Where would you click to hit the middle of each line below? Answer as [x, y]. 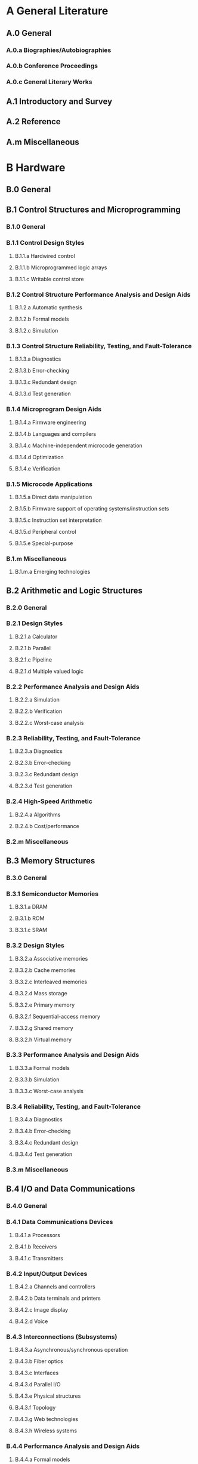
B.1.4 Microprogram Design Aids [54, 409]
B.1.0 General [26, 227]
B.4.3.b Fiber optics [39, 1361]
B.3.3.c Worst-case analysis [49, 1091]
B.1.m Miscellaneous [37, 558]
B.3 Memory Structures [51, 861]
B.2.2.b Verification [38, 711]
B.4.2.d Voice [31, 1321]
